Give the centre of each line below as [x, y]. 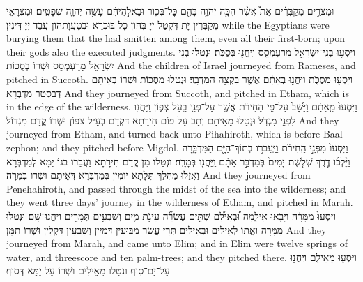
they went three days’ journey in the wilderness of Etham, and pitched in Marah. [180, 202]
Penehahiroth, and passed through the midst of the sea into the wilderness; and [176, 188]
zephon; [23, 147]
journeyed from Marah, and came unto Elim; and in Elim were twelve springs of [177, 243]
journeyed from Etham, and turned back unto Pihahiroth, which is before [163, 134]
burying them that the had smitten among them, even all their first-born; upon [176, 38]
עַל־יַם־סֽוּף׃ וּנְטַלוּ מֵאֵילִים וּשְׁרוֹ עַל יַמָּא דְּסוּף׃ [88, 270]
